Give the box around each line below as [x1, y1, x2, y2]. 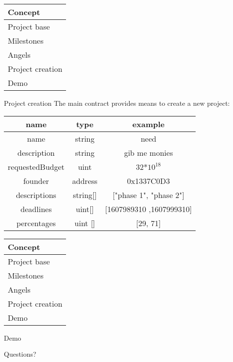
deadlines [20, 203, 52, 214]
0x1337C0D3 [127, 175, 170, 186]
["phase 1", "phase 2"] [113, 189, 184, 200]
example [132, 118, 165, 130]
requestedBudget [8, 161, 65, 172]
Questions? [4, 349, 36, 359]
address [72, 175, 98, 186]
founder [23, 175, 49, 186]
